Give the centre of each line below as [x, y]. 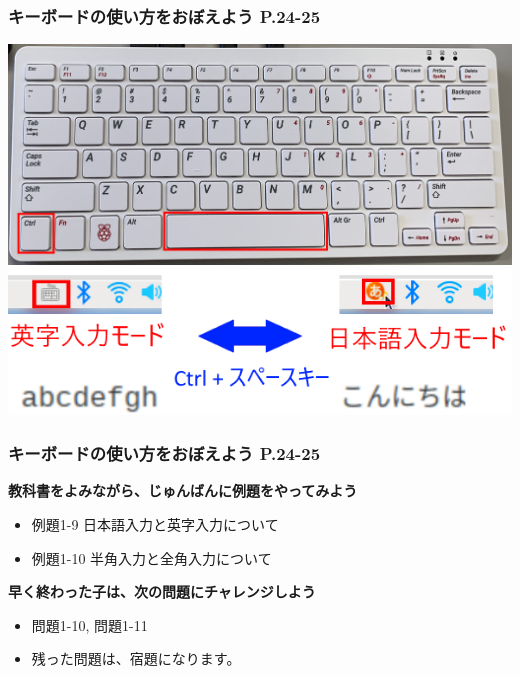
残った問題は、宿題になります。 [136, 658]
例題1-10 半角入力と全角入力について [151, 557]
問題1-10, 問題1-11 [89, 624]
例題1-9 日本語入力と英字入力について [155, 523]
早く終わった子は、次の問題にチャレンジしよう [162, 591]
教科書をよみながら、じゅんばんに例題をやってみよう [183, 490]
